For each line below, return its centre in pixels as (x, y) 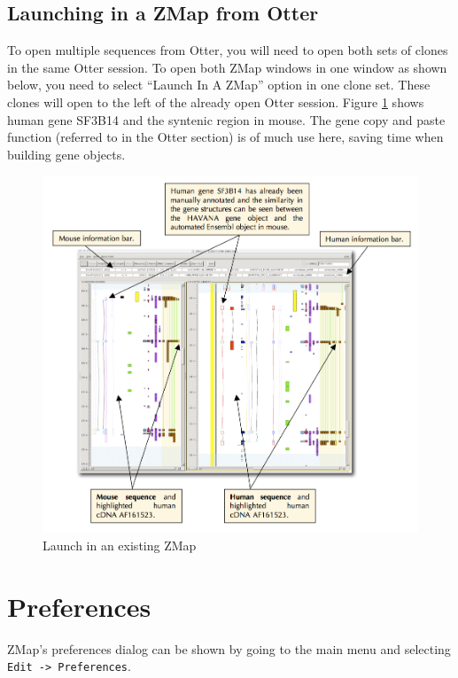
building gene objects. (66, 154)
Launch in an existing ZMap (120, 545)
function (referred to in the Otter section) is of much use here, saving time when (225, 137)
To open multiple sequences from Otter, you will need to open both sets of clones (228, 50)
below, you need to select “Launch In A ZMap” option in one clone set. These (219, 85)
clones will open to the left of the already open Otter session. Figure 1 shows (216, 101)
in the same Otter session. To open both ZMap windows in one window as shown (227, 67)
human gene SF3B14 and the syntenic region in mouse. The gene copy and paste (226, 119)
